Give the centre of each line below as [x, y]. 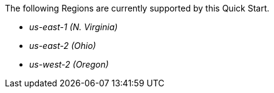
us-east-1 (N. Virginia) [74, 27]
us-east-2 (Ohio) [63, 46]
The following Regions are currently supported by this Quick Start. [137, 8]
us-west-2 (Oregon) [69, 64]
